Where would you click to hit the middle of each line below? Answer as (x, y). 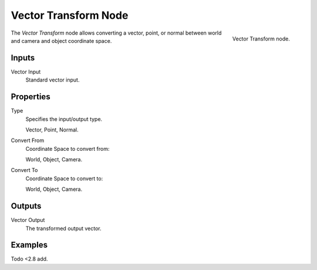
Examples (29, 245)
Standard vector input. (53, 80)
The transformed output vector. (64, 228)
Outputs (26, 206)
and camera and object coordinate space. (61, 41)
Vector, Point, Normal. (52, 130)
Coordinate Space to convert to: (64, 178)
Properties (31, 97)
